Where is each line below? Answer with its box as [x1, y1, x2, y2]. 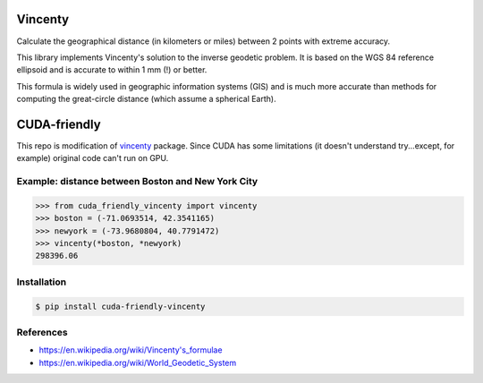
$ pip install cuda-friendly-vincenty [35, 301, 206, 311]
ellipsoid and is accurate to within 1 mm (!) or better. [16, 64, 208, 75]
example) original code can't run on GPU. [16, 153, 169, 164]
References [16, 326, 68, 338]
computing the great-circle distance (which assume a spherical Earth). [16, 94, 276, 105]
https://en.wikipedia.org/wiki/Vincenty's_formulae [38, 345, 223, 355]
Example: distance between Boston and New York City [16, 175, 258, 188]
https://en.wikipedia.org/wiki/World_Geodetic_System [38, 357, 237, 368]
